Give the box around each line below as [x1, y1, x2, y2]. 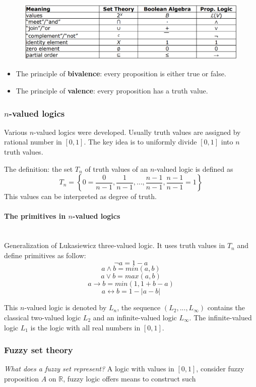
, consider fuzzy [196, 363, 244, 374]
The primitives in [4, 211, 66, 221]
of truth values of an [85, 163, 148, 174]
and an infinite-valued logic [93, 312, 177, 322]
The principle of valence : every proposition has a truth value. [16, 85, 208, 96]
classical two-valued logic [4, 312, 81, 322]
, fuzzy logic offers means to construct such [63, 373, 196, 383]
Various [4, 126, 28, 137]
